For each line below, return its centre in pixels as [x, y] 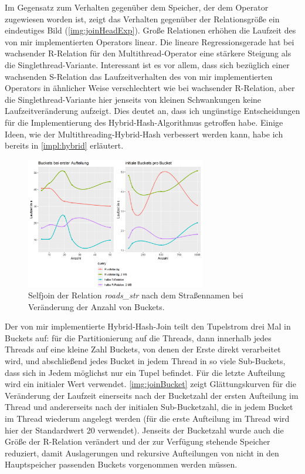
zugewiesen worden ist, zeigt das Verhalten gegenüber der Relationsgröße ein [142, 19]
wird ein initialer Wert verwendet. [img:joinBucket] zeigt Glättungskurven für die [150, 384]
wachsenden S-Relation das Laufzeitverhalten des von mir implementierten [139, 76]
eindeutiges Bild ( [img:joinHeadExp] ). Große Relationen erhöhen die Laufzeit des [150, 30]
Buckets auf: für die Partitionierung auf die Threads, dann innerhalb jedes [138, 337]
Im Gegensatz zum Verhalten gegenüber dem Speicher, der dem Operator [137, 7]
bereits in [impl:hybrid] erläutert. [64, 145]
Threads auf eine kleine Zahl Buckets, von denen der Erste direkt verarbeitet [143, 349]
